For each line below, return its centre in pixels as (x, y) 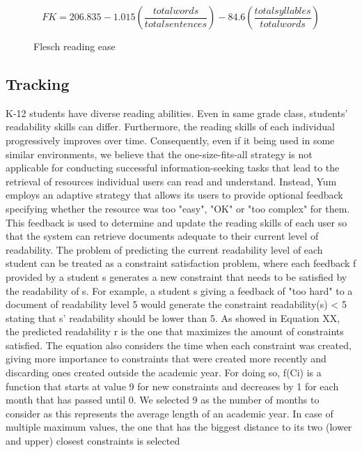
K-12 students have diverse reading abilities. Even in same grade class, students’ (177, 113)
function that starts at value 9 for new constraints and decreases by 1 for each (172, 386)
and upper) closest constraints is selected (93, 441)
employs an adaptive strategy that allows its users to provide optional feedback (174, 195)
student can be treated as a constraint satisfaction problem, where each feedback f (181, 263)
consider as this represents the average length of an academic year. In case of (170, 413)
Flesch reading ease (74, 46)
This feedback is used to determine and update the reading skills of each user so (176, 222)
